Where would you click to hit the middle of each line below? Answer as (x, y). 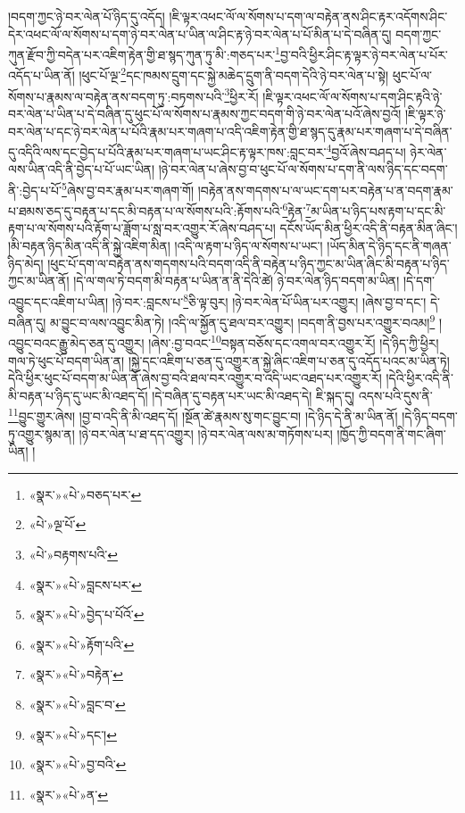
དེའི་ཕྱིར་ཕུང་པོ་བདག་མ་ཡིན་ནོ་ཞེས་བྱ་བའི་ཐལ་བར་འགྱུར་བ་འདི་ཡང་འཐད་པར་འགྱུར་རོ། (195, 378)
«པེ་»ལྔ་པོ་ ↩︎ (58, 524)
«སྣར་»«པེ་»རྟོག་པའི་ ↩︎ (82, 644)
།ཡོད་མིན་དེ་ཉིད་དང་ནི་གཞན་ (389, 246)
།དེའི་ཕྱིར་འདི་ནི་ (419, 378)
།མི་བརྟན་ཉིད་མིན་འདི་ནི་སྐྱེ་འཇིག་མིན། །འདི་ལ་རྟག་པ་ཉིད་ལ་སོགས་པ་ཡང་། (166, 246)
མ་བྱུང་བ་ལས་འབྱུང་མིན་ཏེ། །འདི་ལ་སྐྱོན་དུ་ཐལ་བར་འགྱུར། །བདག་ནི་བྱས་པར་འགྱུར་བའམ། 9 (242, 321)
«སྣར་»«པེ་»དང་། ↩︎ (73, 734)
